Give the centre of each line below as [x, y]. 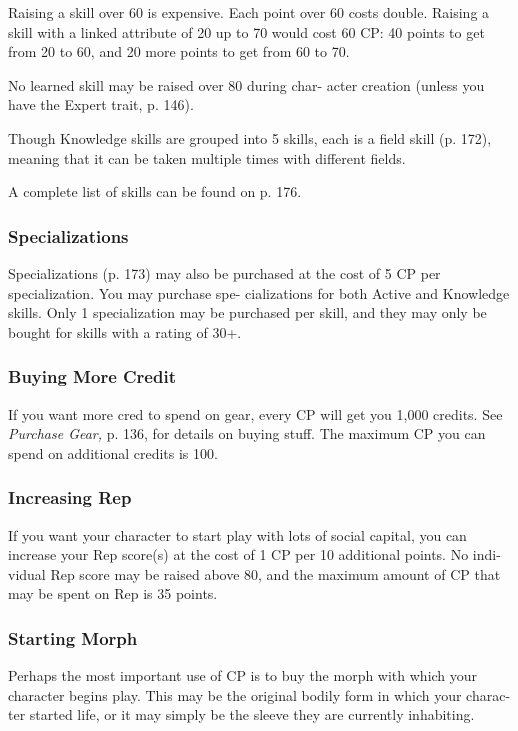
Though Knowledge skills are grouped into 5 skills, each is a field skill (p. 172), [250, 137]
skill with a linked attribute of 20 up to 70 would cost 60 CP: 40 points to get [246, 31]
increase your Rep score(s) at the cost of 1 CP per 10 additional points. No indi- [254, 554]
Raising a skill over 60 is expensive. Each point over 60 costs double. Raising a [249, 12]
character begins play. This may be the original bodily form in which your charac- [259, 694]
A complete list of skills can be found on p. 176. [155, 191]
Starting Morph [73, 637]
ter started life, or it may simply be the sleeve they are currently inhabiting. [241, 714]
